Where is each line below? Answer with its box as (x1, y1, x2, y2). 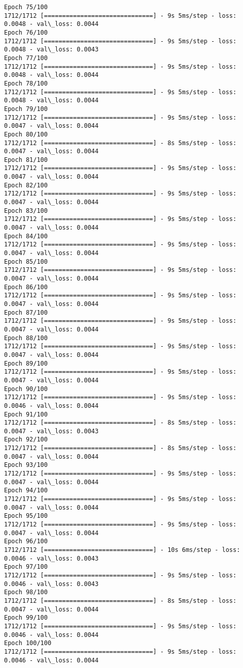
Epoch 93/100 (4, 461, 48, 469)
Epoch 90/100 (4, 385, 48, 393)
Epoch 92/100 (4, 436, 48, 443)
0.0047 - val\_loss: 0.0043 (4, 427, 99, 435)
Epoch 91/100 (4, 410, 48, 418)
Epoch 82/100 (4, 181, 48, 189)
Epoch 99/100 (4, 614, 48, 622)
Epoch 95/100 (4, 512, 48, 520)
